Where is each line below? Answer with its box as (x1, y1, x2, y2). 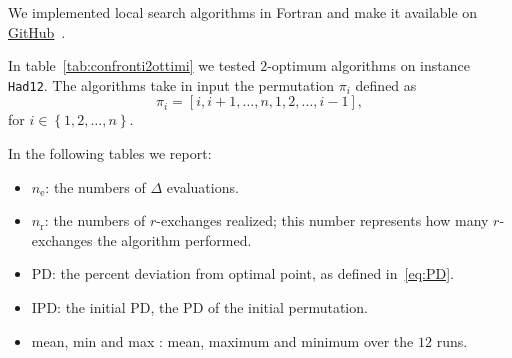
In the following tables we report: (8, 143, 212, 164)
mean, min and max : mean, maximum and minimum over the (31, 330, 414, 351)
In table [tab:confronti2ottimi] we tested (8, 55, 256, 76)
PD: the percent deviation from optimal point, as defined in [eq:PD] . (31, 263, 454, 284)
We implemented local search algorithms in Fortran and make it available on (8, 2, 478, 22)
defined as (355, 74, 417, 95)
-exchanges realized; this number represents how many (156, 210, 489, 231)
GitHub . (8, 21, 66, 42)
